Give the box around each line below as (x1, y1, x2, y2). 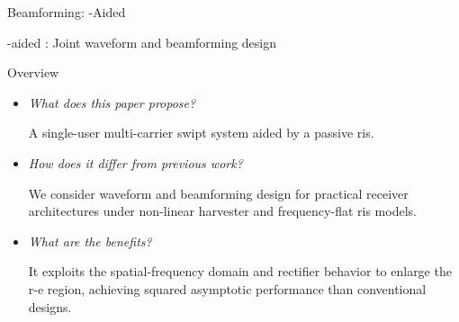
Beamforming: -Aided (7, 3, 126, 21)
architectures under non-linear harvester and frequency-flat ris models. (28, 201, 417, 220)
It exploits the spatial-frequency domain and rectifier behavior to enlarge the (28, 262, 452, 281)
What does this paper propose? (28, 93, 196, 112)
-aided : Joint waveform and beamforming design (7, 32, 277, 51)
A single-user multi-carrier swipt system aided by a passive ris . (28, 123, 374, 142)
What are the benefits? (28, 231, 152, 250)
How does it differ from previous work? (28, 153, 243, 172)
